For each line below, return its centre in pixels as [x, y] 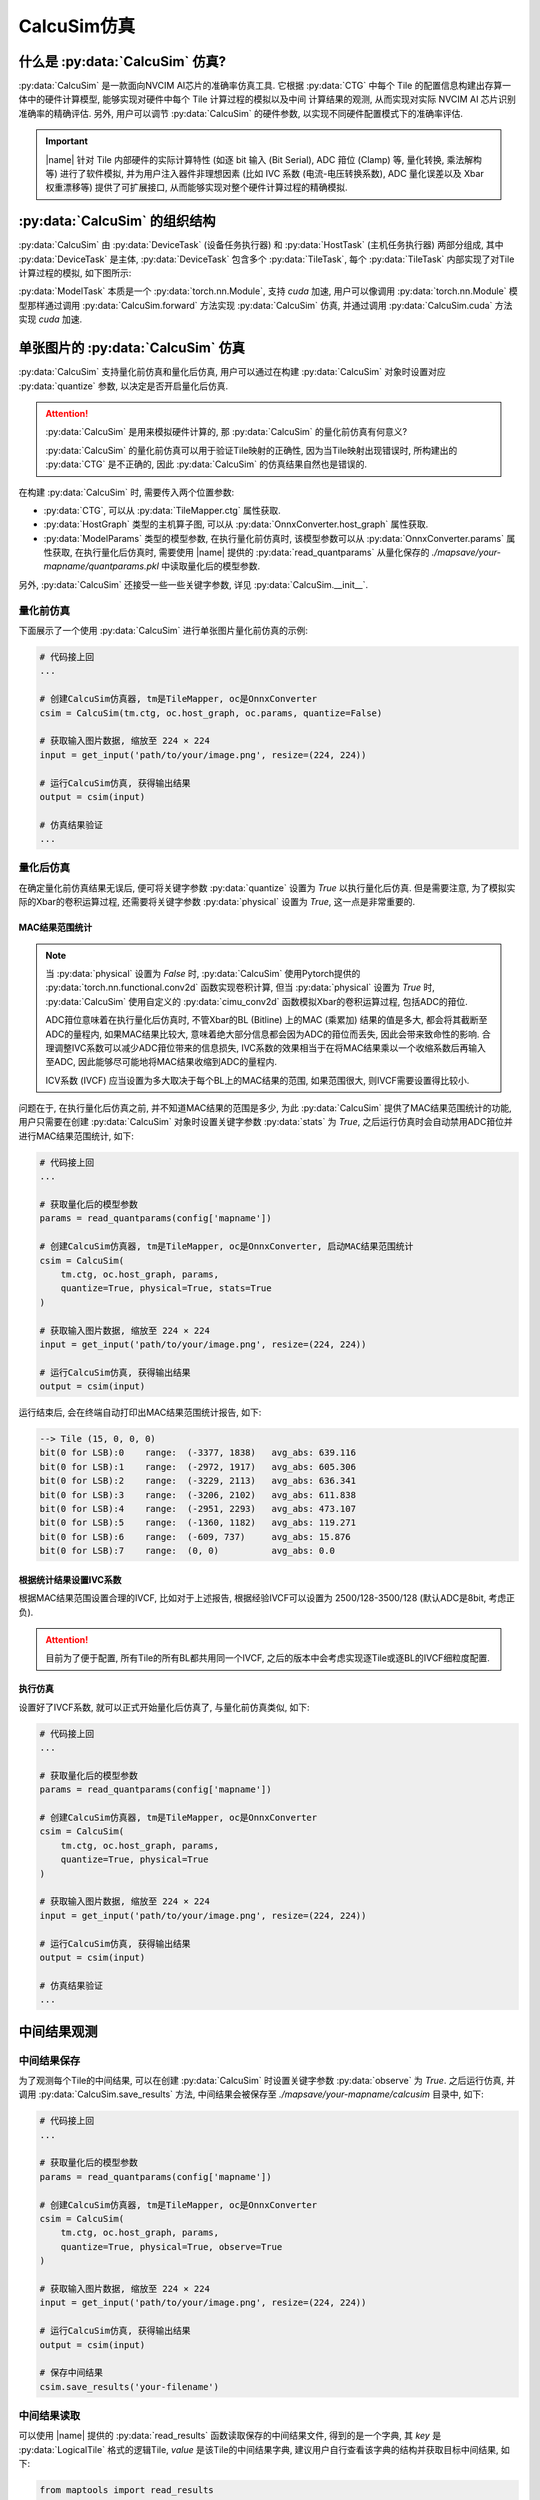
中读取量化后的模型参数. [211, 566]
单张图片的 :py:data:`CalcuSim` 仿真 [131, 348]
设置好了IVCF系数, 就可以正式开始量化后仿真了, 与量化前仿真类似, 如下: [164, 1707]
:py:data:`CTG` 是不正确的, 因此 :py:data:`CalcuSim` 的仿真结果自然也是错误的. [206, 464]
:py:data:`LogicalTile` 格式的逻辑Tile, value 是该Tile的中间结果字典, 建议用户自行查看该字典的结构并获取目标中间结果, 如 [264, 2449]
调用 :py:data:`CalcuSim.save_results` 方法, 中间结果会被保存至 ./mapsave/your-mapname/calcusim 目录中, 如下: [251, 2094]
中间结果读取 [49, 2416]
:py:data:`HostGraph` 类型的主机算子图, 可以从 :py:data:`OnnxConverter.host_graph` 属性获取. [236, 524]
